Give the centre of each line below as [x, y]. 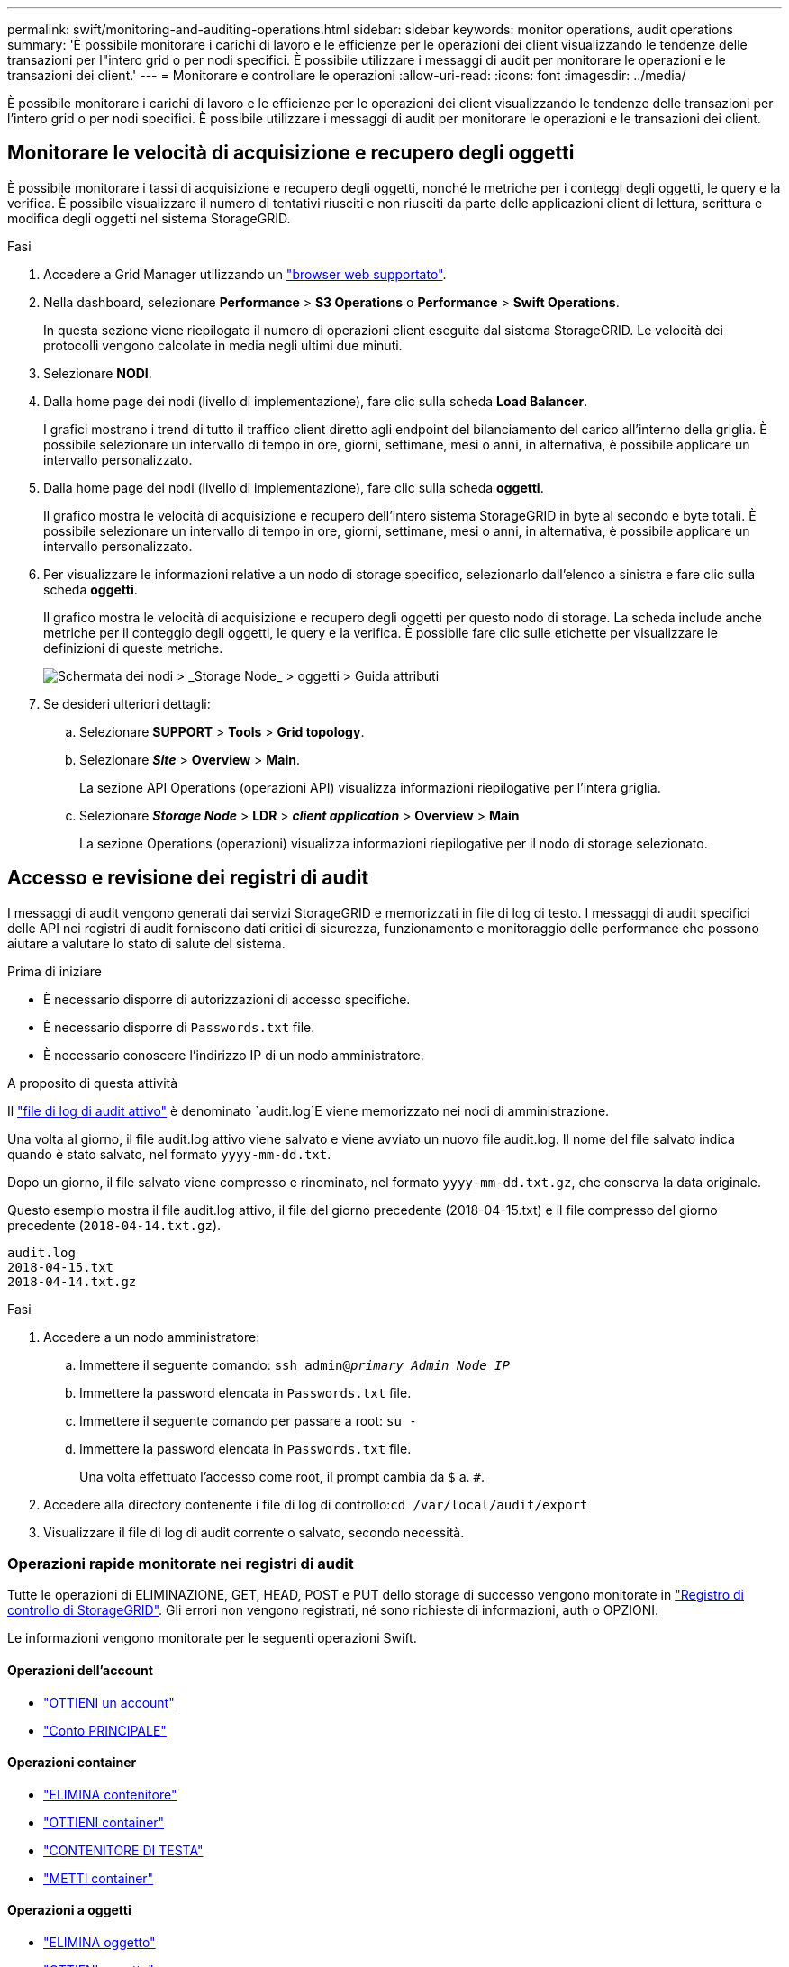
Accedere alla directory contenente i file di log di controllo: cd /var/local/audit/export [316, 1504]
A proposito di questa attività [93, 1083]
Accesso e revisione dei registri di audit [188, 878]
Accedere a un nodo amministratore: [152, 1337]
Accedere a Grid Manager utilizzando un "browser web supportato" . [245, 274]
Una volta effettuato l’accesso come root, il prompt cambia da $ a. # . [282, 1476]
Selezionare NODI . [98, 373]
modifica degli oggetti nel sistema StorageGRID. [149, 218]
